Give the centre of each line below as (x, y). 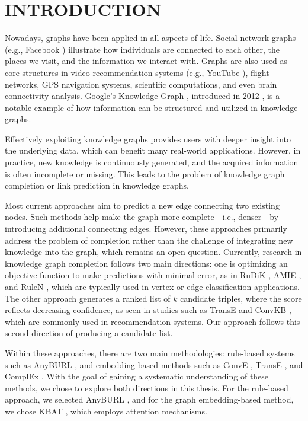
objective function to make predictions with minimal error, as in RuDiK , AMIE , (153, 275)
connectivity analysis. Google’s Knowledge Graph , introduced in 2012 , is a (142, 96)
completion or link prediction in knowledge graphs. (97, 185)
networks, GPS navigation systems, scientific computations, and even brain (141, 84)
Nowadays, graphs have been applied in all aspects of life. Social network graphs (150, 38)
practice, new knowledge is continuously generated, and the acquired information (152, 162)
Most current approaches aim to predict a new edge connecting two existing (142, 205)
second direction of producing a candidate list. (89, 333)
